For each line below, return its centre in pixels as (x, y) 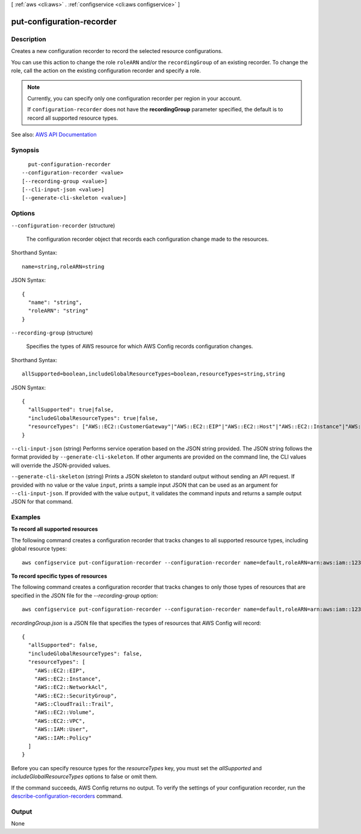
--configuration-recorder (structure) (63, 225)
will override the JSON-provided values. (61, 465)
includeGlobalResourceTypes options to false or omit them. (84, 777)
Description (29, 39)
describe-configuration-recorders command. (67, 796)
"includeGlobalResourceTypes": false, (85, 653)
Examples (26, 517)
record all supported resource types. (73, 118)
